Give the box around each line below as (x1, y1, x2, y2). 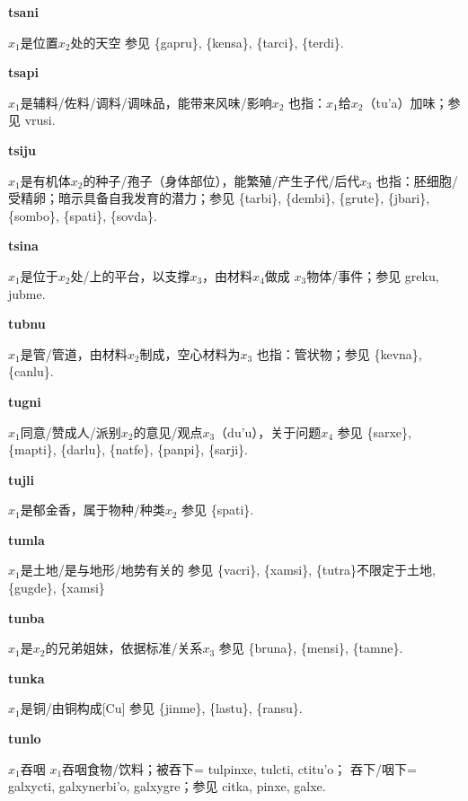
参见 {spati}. (181, 500, 254, 519)
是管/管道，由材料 (20, 344, 128, 363)
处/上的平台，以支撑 (70, 266, 190, 285)
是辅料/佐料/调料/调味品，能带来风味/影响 (20, 92, 272, 111)
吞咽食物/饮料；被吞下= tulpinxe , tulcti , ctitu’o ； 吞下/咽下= (62, 759, 417, 778)
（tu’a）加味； (363, 92, 448, 111)
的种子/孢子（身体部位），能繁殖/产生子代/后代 (83, 171, 360, 189)
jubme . (8, 284, 46, 303)
